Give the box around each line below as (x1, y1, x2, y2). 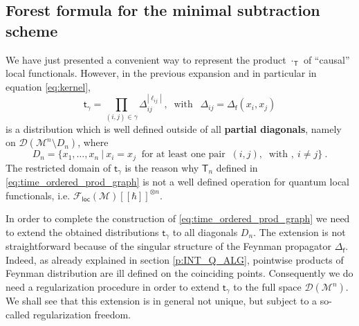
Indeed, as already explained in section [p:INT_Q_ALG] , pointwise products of (6, 252, 344, 266)
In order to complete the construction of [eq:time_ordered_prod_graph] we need (6, 211, 350, 226)
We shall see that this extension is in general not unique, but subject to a (6, 293, 317, 308)
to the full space (233, 280, 302, 294)
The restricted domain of (6, 160, 111, 174)
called (6, 307, 30, 322)
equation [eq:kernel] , (6, 79, 91, 93)
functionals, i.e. (6, 188, 71, 202)
